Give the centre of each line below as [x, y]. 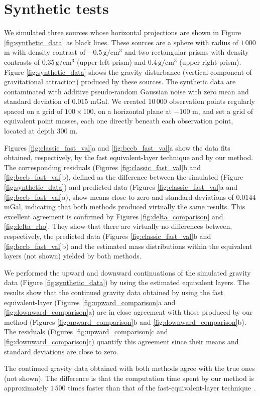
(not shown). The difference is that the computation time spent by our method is [129, 378]
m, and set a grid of [223, 111]
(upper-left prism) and [111, 61]
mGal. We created [118, 101]
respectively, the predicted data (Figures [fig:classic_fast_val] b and [108, 236]
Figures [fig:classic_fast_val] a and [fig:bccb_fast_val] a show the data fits [117, 147]
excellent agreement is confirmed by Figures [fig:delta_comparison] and [114, 216]
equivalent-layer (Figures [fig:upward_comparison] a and [90, 302]
